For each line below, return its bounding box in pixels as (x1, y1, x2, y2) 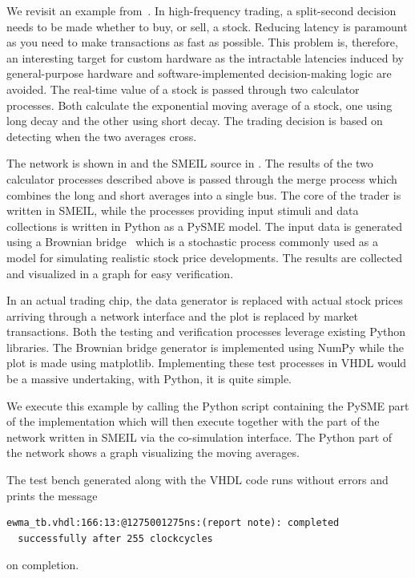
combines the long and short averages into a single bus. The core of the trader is (6, 186, 401, 203)
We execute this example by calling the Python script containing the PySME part (6, 397, 409, 414)
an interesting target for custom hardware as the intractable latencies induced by (6, 49, 404, 66)
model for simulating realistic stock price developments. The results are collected (6, 249, 403, 265)
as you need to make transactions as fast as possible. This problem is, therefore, (6, 34, 398, 51)
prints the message (6, 487, 98, 503)
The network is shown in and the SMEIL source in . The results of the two (6, 155, 373, 172)
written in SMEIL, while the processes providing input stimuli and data (6, 202, 359, 219)
